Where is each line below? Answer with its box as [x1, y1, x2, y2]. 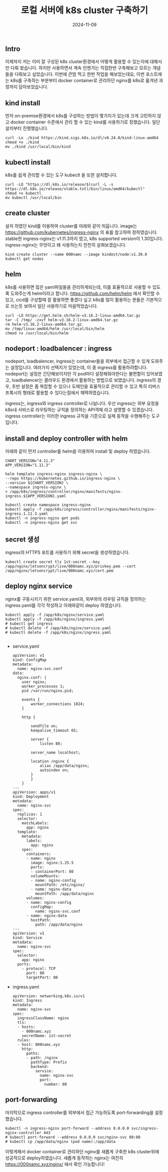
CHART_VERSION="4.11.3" [5, 458, 55, 464]
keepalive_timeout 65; [31, 728, 78, 733]
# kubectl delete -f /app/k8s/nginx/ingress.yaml [5, 630, 112, 635]
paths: [26, 1051, 40, 1056]
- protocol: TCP [22, 966, 56, 971]
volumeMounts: [31, 873, 60, 879]
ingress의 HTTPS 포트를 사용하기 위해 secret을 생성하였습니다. [5, 549, 130, 556]
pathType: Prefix [31, 1060, 67, 1065]
